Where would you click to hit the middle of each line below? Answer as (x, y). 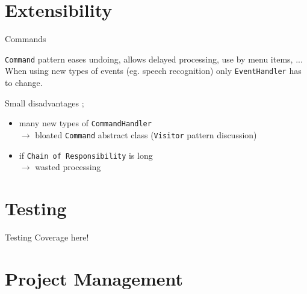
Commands (26, 39)
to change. (24, 83)
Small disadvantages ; (45, 103)
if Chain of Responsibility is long (86, 155)
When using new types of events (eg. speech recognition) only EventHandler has (153, 71)
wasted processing (68, 167)
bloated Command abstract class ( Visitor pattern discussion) (146, 134)
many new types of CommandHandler (85, 123)
